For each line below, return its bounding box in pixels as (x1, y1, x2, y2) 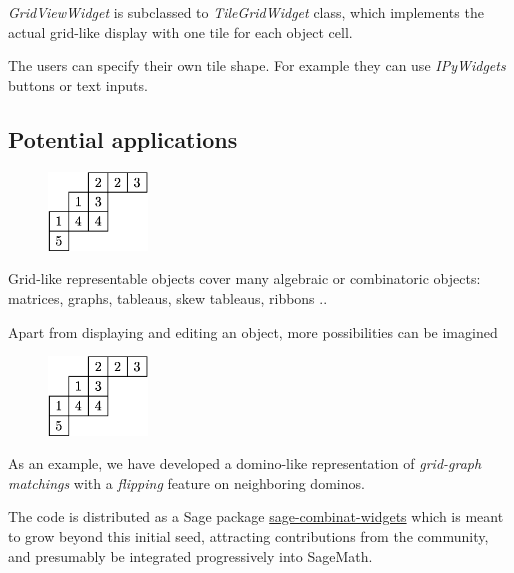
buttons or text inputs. (8, 74, 148, 95)
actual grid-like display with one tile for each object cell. (8, 21, 353, 42)
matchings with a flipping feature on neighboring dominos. (8, 472, 365, 493)
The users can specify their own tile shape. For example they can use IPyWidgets (8, 55, 506, 76)
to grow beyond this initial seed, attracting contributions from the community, (8, 525, 489, 546)
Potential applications (8, 123, 238, 154)
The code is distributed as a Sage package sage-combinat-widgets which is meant (8, 506, 504, 527)
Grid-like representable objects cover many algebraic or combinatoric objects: (8, 268, 481, 289)
